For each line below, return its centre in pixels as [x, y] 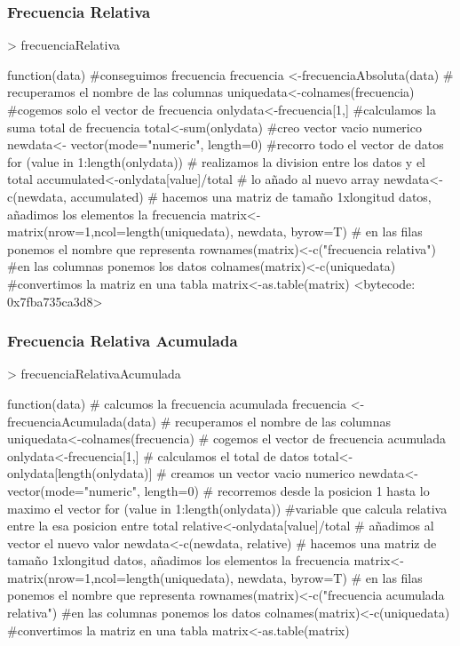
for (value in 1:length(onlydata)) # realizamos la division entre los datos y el [216, 161]
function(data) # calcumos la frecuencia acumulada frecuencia [177, 403]
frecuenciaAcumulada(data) [82, 421]
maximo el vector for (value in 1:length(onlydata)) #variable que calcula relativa [227, 508]
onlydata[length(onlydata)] [80, 473]
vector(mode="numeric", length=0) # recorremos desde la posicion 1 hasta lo [218, 490]
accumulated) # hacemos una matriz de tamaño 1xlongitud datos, [251, 196]
